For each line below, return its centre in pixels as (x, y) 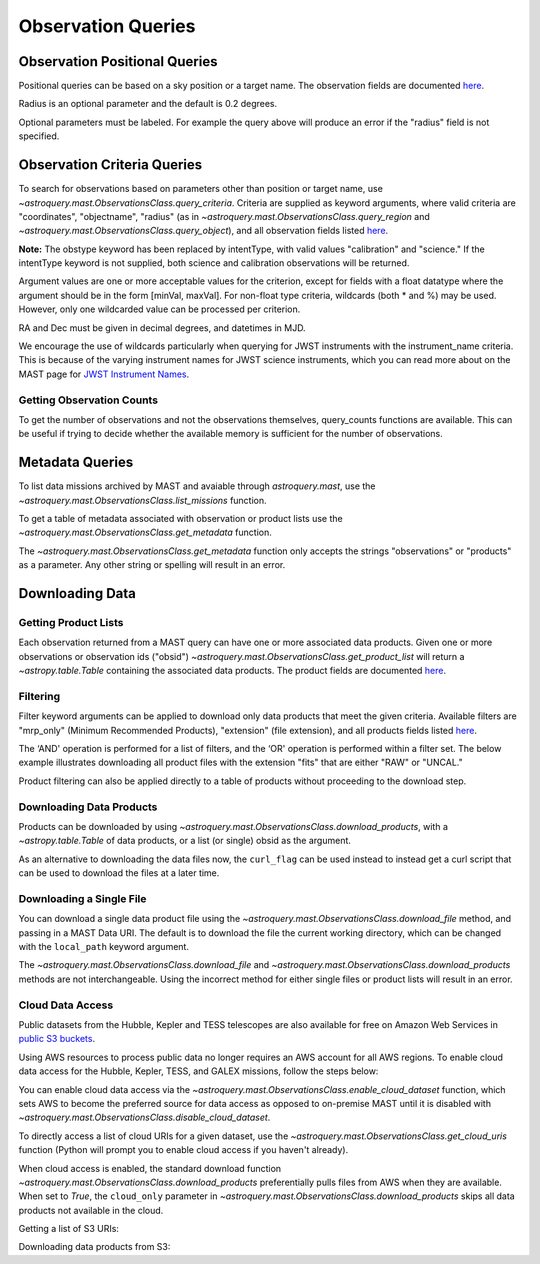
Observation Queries (107, 26)
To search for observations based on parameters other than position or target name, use (201, 189)
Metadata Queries (76, 462)
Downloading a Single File (82, 898)
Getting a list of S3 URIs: (69, 1229)
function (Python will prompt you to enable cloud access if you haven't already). (183, 1150)
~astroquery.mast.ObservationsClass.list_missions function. (142, 500)
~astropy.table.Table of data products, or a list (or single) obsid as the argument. (185, 841)
